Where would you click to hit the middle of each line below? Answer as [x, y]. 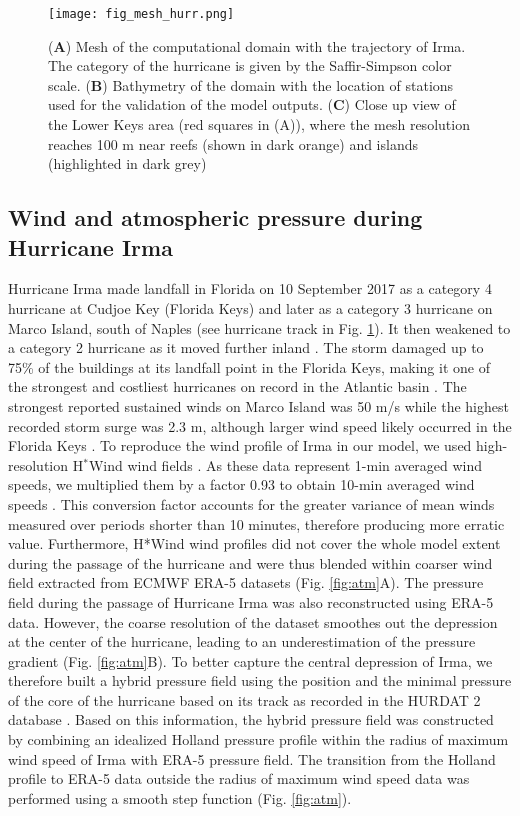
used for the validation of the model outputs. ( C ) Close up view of [252, 104]
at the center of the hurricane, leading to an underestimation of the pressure [242, 641]
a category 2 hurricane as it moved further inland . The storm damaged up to [246, 347]
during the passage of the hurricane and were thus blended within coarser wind [250, 562]
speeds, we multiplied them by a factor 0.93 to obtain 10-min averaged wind [241, 484]
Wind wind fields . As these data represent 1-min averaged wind [285, 464]
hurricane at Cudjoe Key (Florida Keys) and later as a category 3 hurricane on [250, 308]
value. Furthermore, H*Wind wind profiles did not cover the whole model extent [254, 543]
